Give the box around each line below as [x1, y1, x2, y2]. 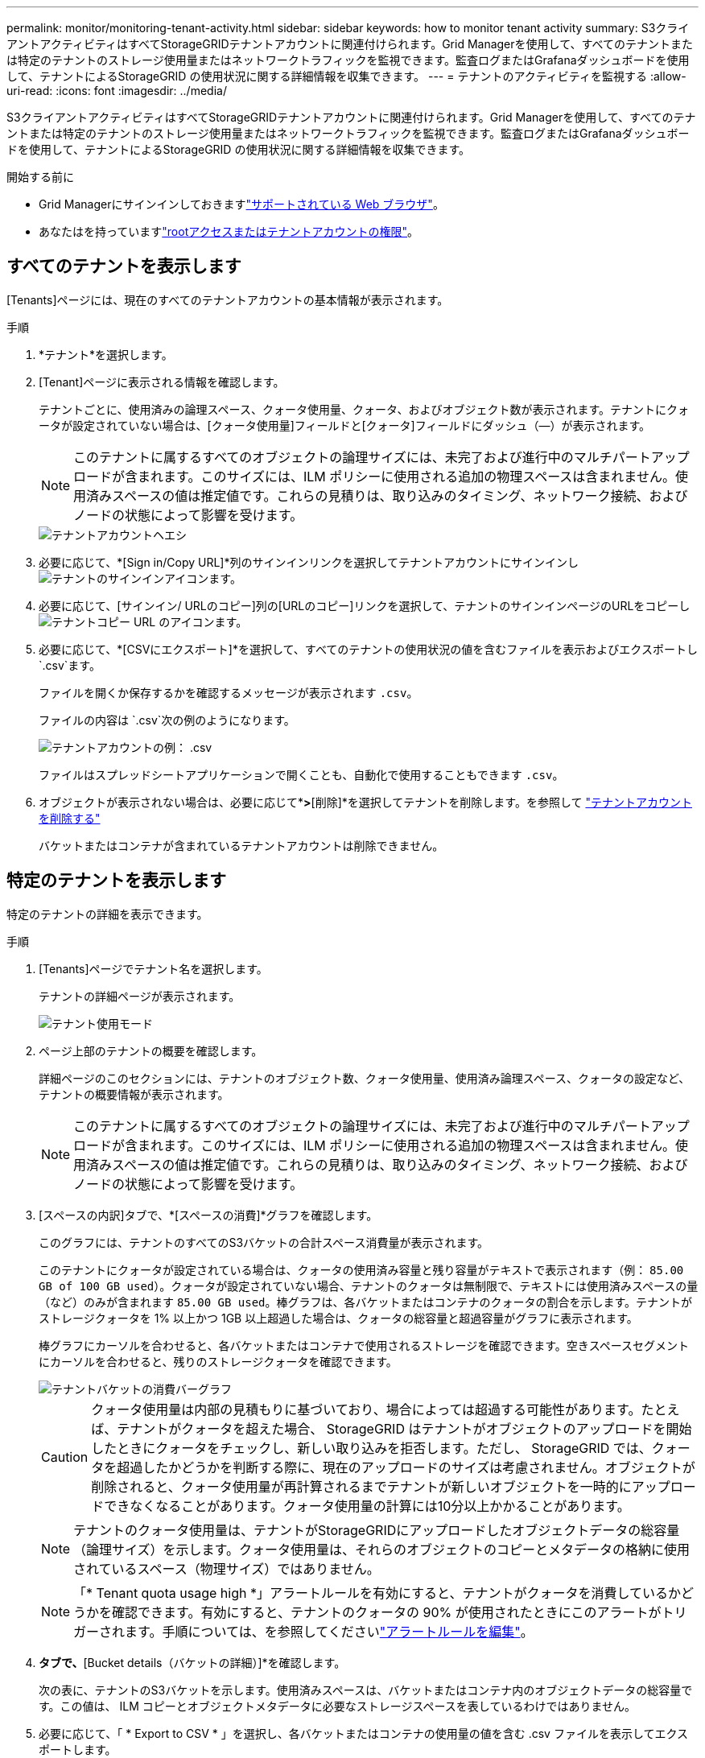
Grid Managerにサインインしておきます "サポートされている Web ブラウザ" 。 [39, 197, 444, 211]
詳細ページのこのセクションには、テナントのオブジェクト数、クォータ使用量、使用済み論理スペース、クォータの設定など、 [39, 1071, 691, 1085]
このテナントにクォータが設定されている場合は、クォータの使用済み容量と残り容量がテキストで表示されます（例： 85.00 [39, 1262, 684, 1277]
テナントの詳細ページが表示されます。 [39, 988, 241, 1003]
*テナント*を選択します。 [39, 347, 173, 361]
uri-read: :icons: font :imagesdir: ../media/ [6, 84, 227, 97]
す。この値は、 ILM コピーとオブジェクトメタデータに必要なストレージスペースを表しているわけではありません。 [39, 1698, 636, 1713]
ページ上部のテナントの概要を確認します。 [39, 1043, 263, 1058]
